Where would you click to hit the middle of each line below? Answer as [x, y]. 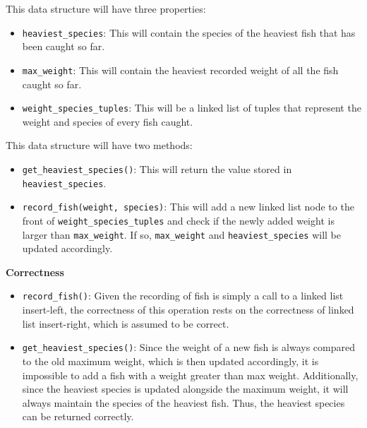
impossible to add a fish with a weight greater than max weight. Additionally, [190, 375]
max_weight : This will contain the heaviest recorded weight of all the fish [180, 70]
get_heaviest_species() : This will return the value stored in [157, 168]
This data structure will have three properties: [106, 8]
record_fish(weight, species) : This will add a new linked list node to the [188, 207]
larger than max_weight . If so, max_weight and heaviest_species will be [181, 234]
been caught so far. [64, 46]
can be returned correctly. [78, 416]
